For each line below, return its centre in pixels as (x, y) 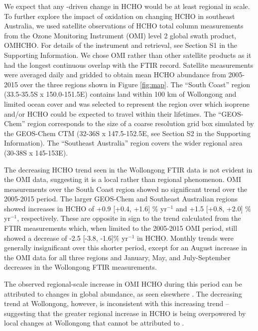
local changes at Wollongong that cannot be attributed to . (94, 323)
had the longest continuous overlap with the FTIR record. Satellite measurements (129, 65)
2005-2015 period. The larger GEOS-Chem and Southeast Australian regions (121, 199)
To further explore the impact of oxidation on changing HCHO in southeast (120, 16)
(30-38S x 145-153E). (36, 152)
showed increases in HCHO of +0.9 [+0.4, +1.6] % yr (85, 208)
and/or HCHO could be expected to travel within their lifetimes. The (110, 113)
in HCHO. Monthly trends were (185, 238)
